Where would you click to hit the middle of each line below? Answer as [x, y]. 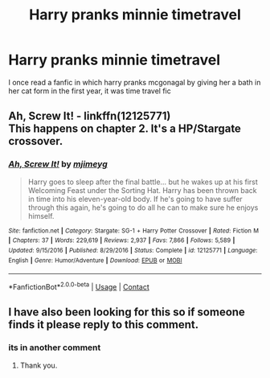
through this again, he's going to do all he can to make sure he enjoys [143, 207]
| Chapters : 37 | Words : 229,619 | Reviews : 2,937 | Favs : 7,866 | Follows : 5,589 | [122, 240]
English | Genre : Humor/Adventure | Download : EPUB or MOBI [95, 260]
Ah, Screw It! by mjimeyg [58, 164]
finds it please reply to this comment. [104, 325]
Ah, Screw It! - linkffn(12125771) [90, 116]
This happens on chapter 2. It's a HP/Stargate [125, 129]
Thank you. [39, 365]
